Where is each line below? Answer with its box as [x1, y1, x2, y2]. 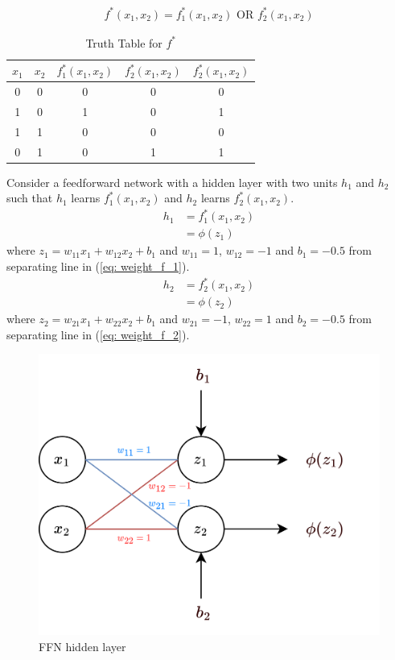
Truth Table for [85, 34, 163, 51]
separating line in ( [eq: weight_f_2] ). [6, 326, 190, 342]
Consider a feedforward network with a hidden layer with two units [6, 173, 338, 190]
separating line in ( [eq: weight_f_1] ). [6, 257, 190, 274]
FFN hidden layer [39, 637, 126, 654]
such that [6, 189, 53, 206]
